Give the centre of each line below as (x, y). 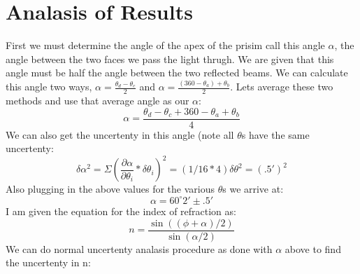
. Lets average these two (282, 87)
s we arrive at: (253, 189)
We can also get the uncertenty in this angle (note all (120, 134)
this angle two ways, (49, 87)
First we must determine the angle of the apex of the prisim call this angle (165, 45)
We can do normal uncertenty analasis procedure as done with (139, 248)
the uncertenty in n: (48, 262)
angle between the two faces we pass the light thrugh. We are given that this (170, 59)
